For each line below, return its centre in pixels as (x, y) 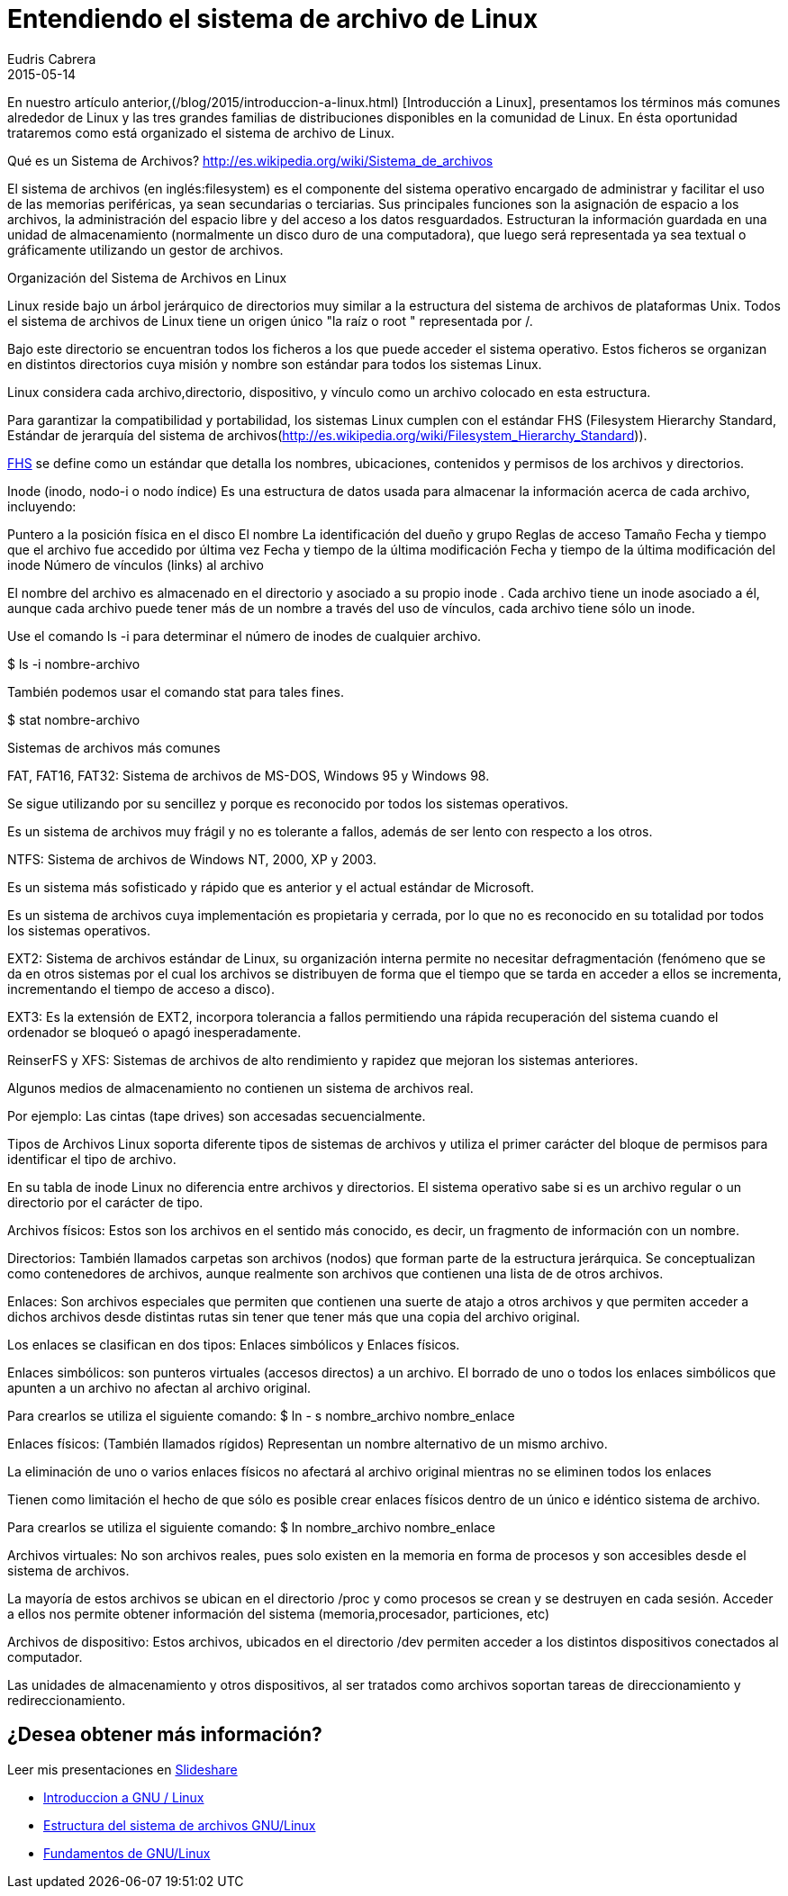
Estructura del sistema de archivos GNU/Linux (180, 1825)
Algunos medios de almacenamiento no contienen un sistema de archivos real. (240, 1088)
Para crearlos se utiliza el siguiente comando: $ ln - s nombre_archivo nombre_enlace (261, 1415)
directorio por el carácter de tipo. (105, 1202)
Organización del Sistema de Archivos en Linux (147, 277)
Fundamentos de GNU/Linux (127, 1853)
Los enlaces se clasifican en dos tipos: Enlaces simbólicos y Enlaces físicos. (234, 1344)
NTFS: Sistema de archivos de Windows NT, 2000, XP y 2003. (192, 859)
